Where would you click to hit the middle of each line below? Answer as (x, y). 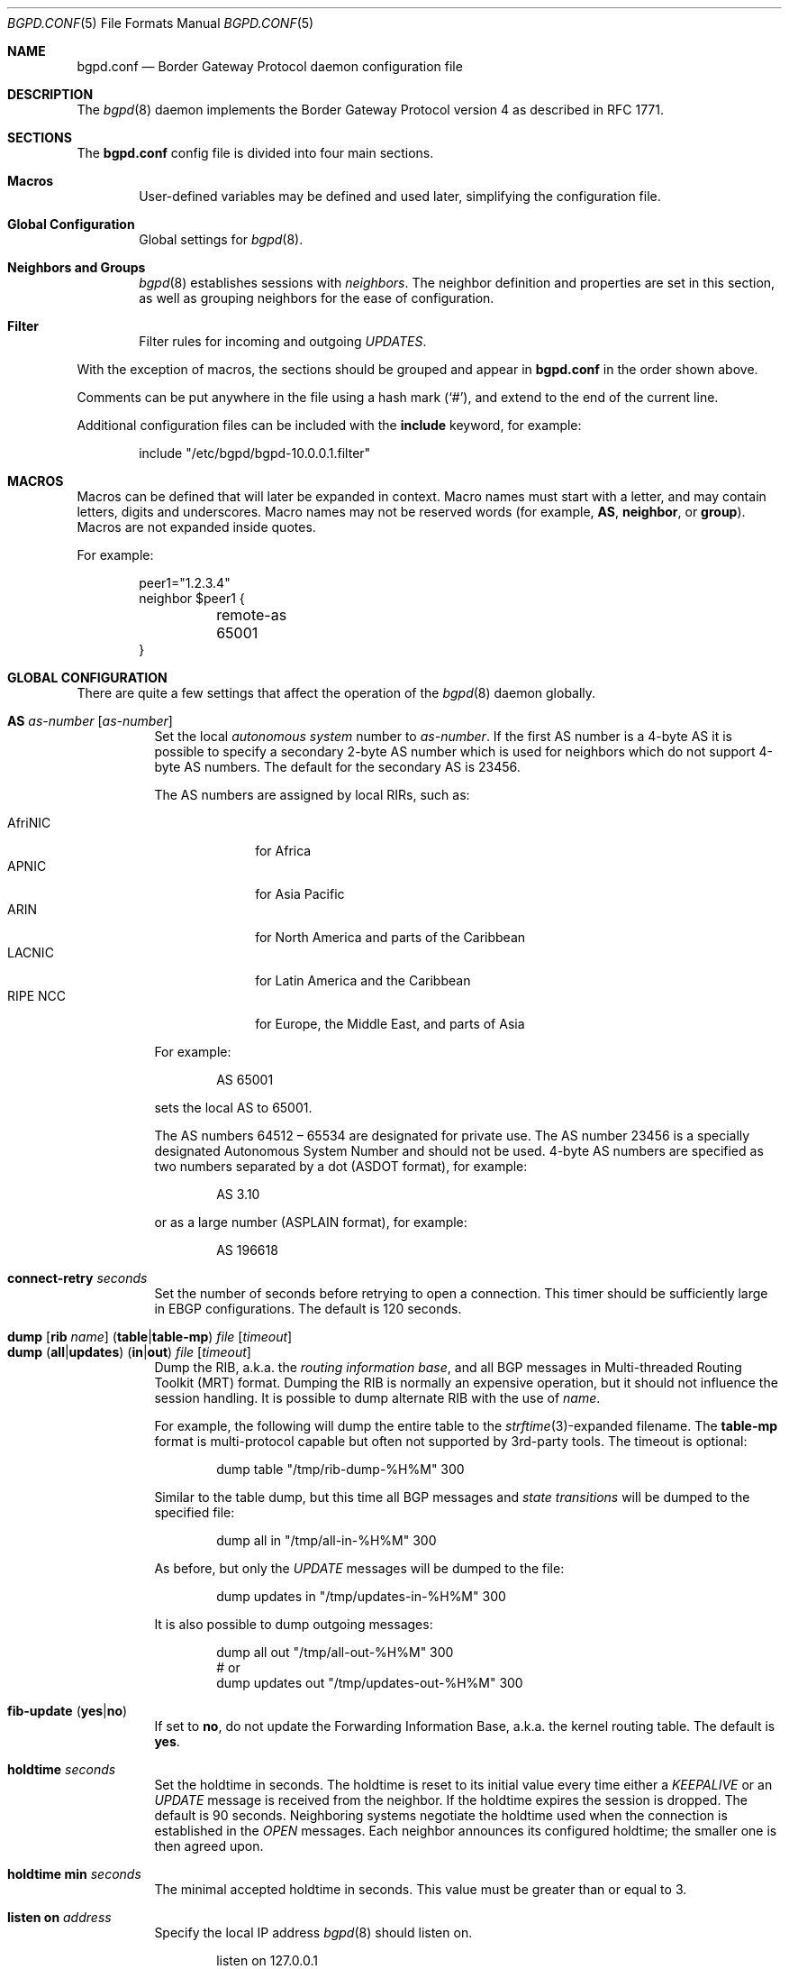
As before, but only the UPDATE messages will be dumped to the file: (359, 1568)
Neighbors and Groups (77, 267)
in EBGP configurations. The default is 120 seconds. (308, 1309)
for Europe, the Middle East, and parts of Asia (390, 1024)
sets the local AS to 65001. (233, 1108)
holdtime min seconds (74, 1874)
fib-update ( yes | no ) (68, 1711)
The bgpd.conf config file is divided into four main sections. (255, 153)
